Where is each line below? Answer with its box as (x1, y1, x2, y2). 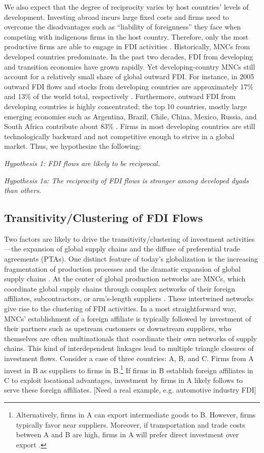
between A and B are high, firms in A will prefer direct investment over (16, 429, 239, 440)
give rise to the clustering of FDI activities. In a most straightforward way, (4, 303, 237, 314)
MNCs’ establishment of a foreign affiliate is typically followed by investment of (4, 313, 251, 323)
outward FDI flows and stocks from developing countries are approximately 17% (4, 81, 253, 91)
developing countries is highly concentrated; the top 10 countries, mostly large (4, 101, 247, 111)
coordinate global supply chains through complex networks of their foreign (4, 283, 236, 294)
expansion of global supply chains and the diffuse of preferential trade (23, 243, 240, 254)
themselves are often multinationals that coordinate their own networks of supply (4, 333, 257, 343)
